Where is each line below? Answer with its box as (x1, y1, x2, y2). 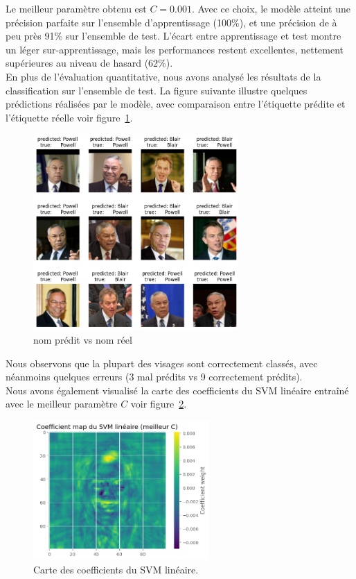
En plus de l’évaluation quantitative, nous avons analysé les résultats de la (6, 69, 321, 83)
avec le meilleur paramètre (6, 396, 118, 411)
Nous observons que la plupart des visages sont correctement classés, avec (6, 355, 318, 370)
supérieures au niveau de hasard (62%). (6, 56, 173, 70)
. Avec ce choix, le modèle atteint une (192, 1, 351, 15)
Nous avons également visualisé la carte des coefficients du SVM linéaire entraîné (6, 383, 349, 397)
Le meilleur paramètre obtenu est (6, 1, 147, 15)
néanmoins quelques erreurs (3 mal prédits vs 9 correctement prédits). (6, 369, 303, 384)
